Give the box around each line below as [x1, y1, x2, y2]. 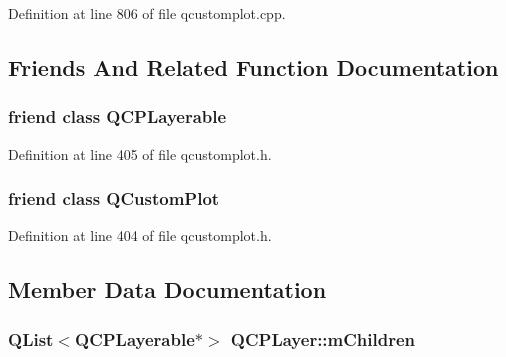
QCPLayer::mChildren [230, 326, 416, 351]
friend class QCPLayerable [8, 104, 227, 129]
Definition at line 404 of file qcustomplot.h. [8, 225, 272, 246]
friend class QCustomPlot [8, 186, 220, 211]
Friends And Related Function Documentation [8, 51, 499, 82]
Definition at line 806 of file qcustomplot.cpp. [8, 3, 286, 23]
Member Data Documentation [8, 274, 327, 305]
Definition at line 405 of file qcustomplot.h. [8, 143, 272, 164]
